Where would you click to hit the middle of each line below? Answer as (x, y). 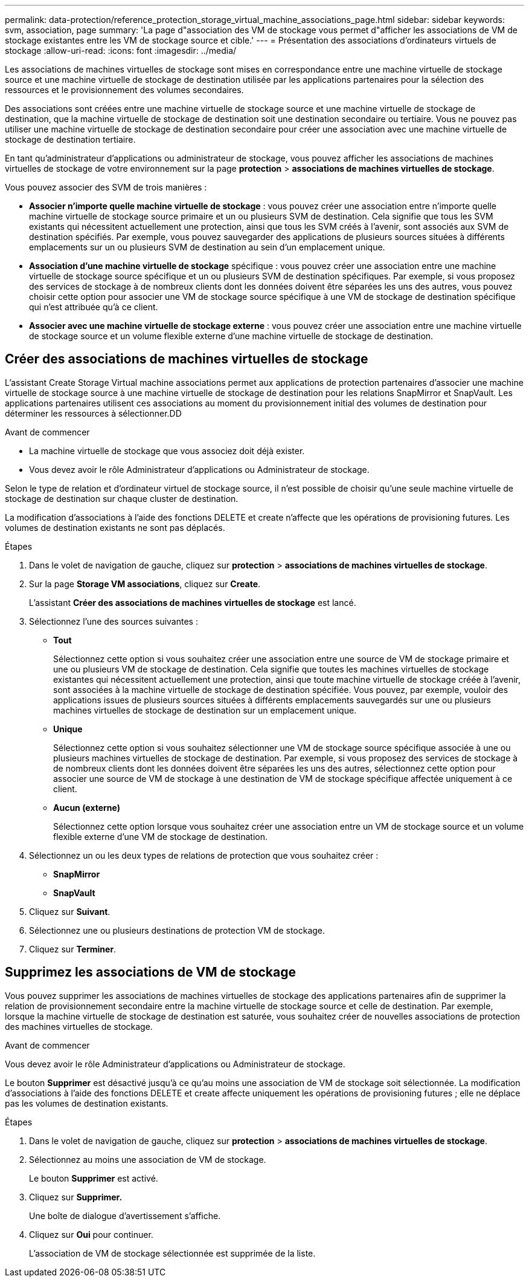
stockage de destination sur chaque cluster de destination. (122, 498)
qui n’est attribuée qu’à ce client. (94, 307)
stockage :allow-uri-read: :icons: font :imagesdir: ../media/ (121, 50)
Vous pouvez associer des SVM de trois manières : (106, 187)
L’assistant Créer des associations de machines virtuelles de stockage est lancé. (193, 602)
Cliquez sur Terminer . (73, 949)
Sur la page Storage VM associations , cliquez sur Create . (145, 584)
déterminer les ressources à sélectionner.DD (93, 413)
